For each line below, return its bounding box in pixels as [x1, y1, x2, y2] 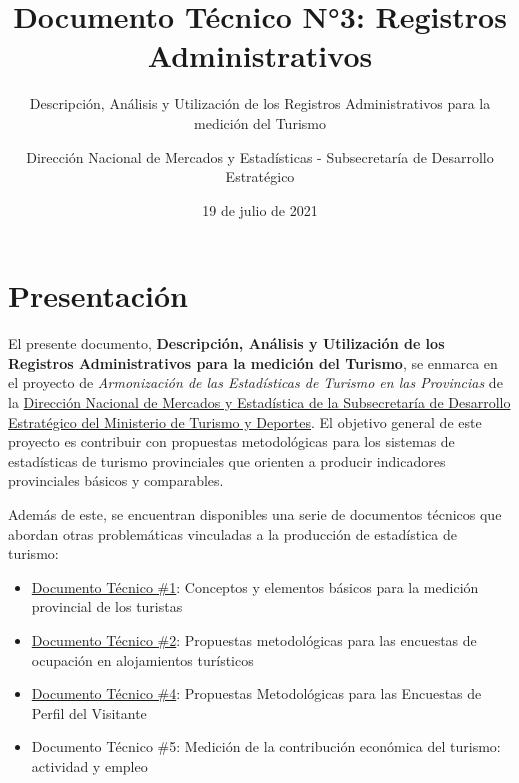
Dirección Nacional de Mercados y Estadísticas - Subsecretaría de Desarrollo [26, 146, 494, 167]
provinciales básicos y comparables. [8, 470, 224, 491]
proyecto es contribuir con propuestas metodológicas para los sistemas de [8, 431, 455, 452]
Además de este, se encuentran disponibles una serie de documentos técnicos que [8, 503, 502, 524]
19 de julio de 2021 [202, 199, 318, 220]
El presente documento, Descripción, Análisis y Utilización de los [8, 333, 445, 354]
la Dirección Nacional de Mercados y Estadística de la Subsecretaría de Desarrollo [8, 392, 511, 412]
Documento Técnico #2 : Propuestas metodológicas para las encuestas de [31, 629, 477, 650]
